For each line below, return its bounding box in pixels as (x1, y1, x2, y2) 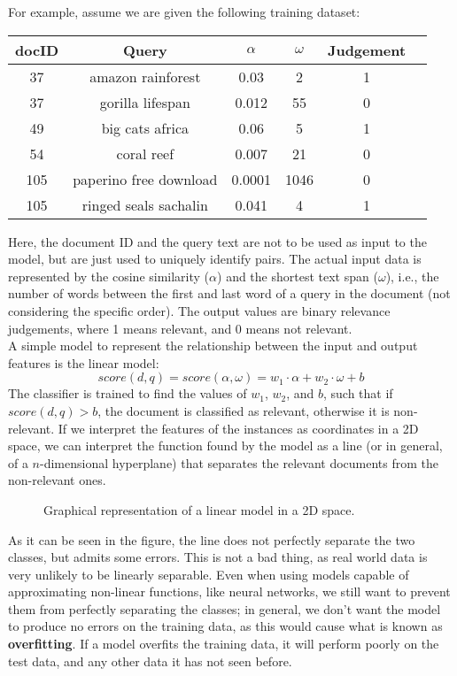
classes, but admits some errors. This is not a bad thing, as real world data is (8, 548, 428, 566)
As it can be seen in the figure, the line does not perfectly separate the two (8, 530, 415, 549)
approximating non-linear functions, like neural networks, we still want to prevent (8, 582, 451, 601)
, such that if (322, 384, 393, 403)
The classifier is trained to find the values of (8, 384, 247, 403)
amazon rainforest (89, 65, 201, 87)
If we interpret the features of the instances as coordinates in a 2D (58, 419, 419, 437)
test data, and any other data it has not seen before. (8, 651, 292, 670)
